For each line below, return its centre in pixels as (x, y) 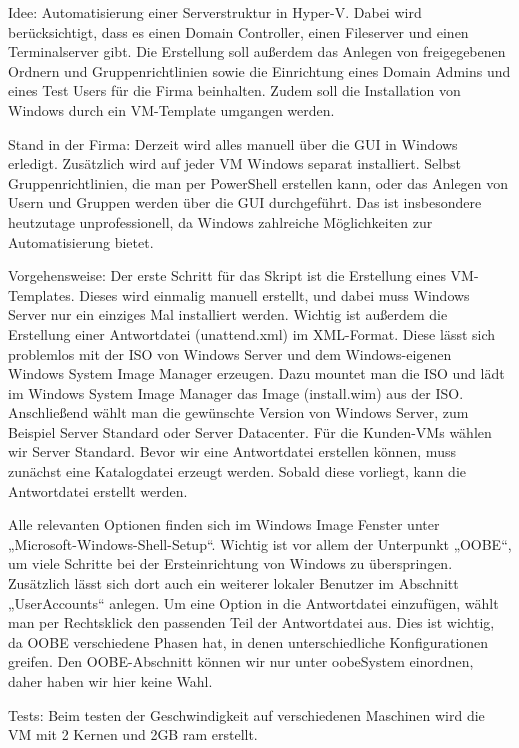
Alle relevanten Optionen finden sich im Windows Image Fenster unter (224, 524)
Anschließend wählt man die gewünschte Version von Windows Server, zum (238, 412)
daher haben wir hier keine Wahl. (110, 681)
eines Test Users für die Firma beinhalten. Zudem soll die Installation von (234, 90)
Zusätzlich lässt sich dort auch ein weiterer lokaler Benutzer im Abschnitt (233, 583)
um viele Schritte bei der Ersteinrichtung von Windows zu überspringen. (230, 563)
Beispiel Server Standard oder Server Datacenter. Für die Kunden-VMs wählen (250, 431)
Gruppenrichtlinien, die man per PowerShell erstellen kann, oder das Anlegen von (258, 182)
